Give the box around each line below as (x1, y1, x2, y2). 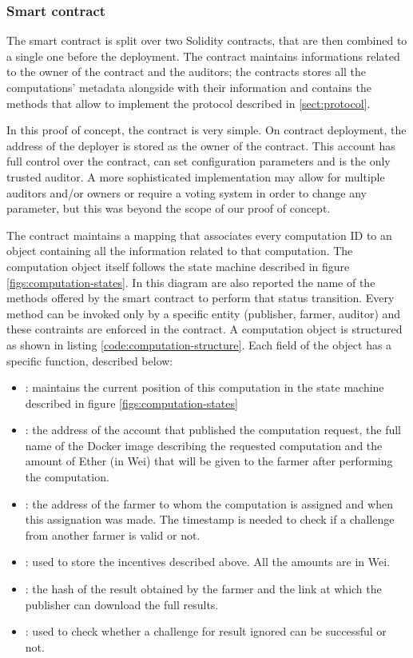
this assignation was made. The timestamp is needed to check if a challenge (25, 511, 395, 528)
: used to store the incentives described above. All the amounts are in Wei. (25, 553, 391, 570)
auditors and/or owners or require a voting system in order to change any (6, 184, 367, 201)
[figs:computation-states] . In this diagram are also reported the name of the (6, 273, 375, 290)
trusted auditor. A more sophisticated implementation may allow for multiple (6, 168, 385, 185)
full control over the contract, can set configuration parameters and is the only (6, 153, 391, 169)
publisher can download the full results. (25, 596, 219, 612)
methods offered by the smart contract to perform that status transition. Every (6, 289, 395, 306)
